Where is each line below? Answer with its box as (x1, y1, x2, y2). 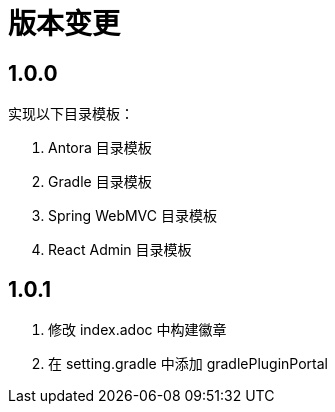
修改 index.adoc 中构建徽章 (48, 321, 227, 339)
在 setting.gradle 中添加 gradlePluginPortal (48, 355, 328, 373)
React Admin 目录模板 (48, 241, 192, 259)
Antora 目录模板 (48, 139, 152, 157)
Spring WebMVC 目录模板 (48, 207, 217, 225)
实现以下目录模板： (8, 105, 134, 123)
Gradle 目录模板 (48, 173, 152, 191)
